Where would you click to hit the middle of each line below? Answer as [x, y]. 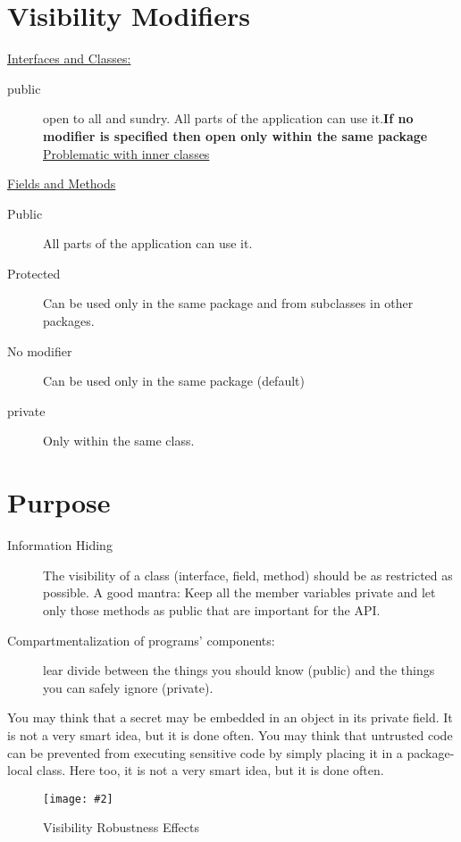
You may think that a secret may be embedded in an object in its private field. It [230, 717]
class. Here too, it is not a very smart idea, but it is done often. [210, 770]
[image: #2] [78, 799]
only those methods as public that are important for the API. [212, 609]
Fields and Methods [62, 183]
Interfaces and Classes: [69, 58]
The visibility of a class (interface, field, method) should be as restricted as [248, 575]
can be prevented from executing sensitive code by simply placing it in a [205, 752]
